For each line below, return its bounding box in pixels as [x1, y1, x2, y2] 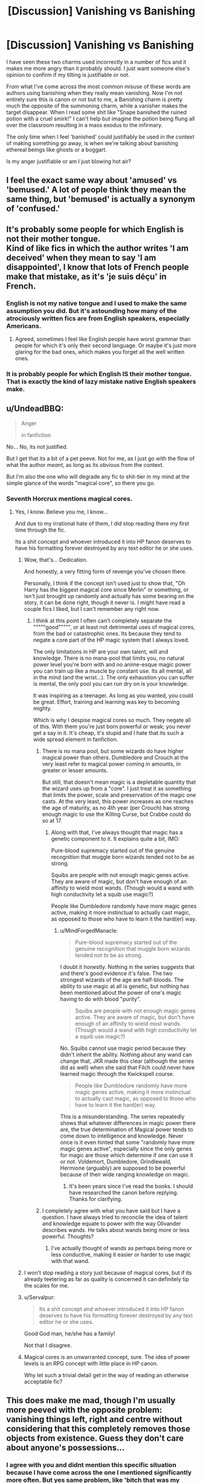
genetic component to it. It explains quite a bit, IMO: [51, 835, 180, 843]
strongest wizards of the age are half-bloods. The [60, 976, 184, 983]
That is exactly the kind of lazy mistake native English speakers [6, 377, 196, 385]
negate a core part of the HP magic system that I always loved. [33, 636, 190, 644]
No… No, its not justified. [6, 443, 68, 450]
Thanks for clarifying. [69, 1196, 123, 1203]
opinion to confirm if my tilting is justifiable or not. [6, 71, 130, 78]
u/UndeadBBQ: [6, 403, 64, 414]
